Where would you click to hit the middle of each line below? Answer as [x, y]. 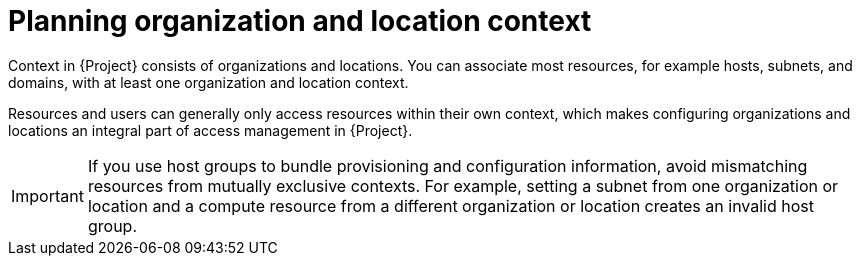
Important [47, 195]
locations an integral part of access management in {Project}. [210, 130]
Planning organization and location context [300, 21]
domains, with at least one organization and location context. [208, 82]
